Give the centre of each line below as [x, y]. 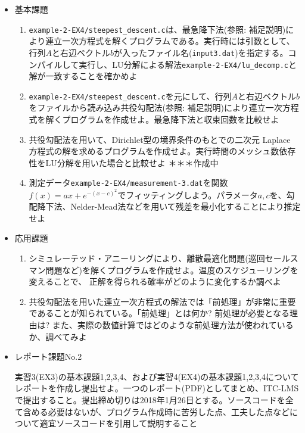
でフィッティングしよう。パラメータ [188, 194]
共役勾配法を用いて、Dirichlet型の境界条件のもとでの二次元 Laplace [160, 139]
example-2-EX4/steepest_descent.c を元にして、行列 [130, 96]
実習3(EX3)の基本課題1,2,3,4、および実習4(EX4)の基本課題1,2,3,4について [157, 376]
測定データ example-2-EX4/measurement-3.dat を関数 [128, 183]
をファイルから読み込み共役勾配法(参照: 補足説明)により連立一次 [155, 108]
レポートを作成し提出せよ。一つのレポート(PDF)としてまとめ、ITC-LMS [157, 388]
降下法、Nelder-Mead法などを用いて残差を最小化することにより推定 [169, 206]
